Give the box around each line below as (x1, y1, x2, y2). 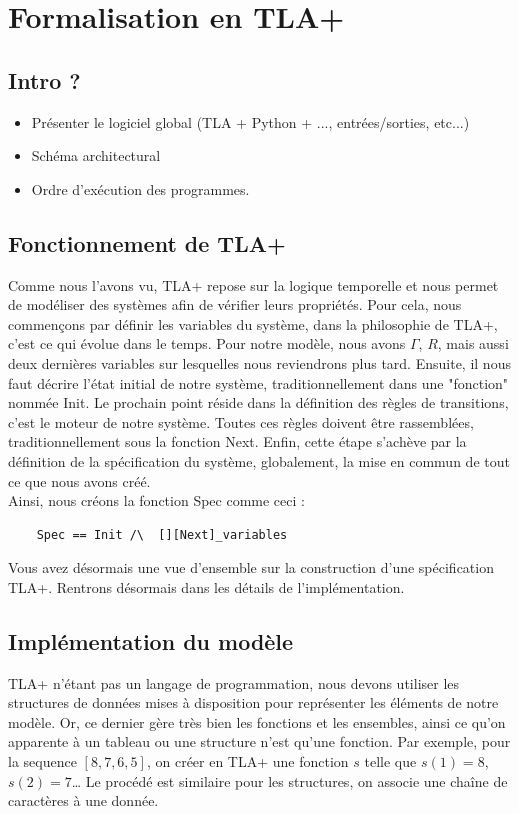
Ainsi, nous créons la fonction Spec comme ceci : (8, 490, 305, 511)
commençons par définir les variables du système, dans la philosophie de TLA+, (8, 313, 498, 334)
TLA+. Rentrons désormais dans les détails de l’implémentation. (8, 576, 405, 597)
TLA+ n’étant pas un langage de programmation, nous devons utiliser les (8, 672, 460, 693)
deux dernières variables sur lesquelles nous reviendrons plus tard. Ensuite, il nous (8, 352, 511, 373)
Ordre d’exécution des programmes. (31, 178, 250, 199)
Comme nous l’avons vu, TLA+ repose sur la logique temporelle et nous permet (8, 274, 499, 295)
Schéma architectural (31, 145, 161, 166)
